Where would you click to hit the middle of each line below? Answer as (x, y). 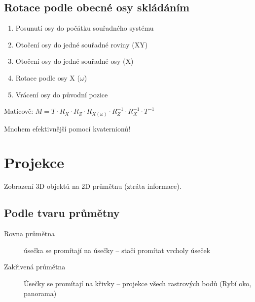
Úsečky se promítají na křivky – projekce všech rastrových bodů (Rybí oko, (138, 283)
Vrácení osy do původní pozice (62, 94)
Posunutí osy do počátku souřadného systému (85, 28)
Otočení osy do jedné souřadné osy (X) (74, 61)
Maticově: (19, 111)
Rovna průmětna (29, 234)
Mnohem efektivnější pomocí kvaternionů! (67, 128)
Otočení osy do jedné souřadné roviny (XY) (82, 44)
